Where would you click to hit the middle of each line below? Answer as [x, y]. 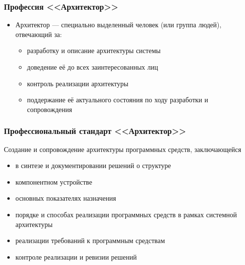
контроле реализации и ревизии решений [76, 256]
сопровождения [49, 109]
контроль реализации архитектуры [78, 83]
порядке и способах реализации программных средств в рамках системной [126, 214]
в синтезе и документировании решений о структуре [93, 165]
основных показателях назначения [66, 198]
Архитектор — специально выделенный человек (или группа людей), [118, 25]
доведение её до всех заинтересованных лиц [93, 67]
